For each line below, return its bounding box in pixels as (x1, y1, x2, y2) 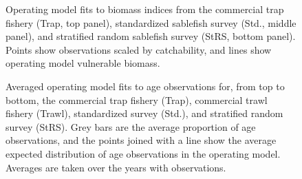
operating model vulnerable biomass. (6, 56, 160, 70)
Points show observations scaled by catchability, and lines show (6, 42, 272, 56)
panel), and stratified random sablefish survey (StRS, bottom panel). (6, 29, 296, 43)
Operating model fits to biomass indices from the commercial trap (6, 2, 284, 16)
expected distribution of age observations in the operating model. (6, 146, 281, 160)
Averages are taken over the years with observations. (6, 160, 226, 174)
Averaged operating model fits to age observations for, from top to (6, 78, 285, 93)
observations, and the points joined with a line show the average (6, 133, 277, 147)
